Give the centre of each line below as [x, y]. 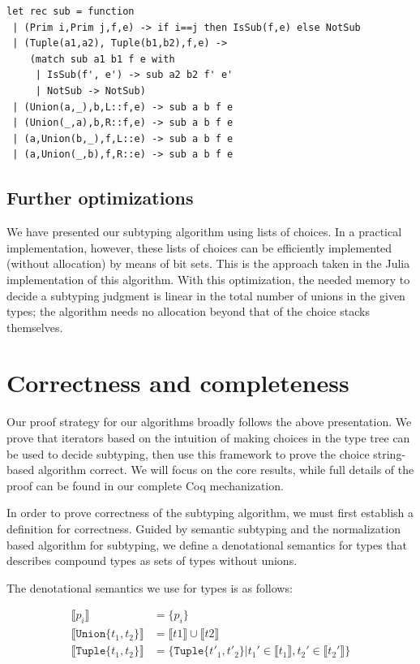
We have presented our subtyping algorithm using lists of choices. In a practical [204, 232]
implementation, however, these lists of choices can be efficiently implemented [199, 247]
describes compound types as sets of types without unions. [152, 561]
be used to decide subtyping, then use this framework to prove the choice [188, 453]
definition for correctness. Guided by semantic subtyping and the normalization [204, 528]
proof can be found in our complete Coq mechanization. [145, 485]
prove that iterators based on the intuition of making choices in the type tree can [208, 438]
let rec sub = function [71, 11]
